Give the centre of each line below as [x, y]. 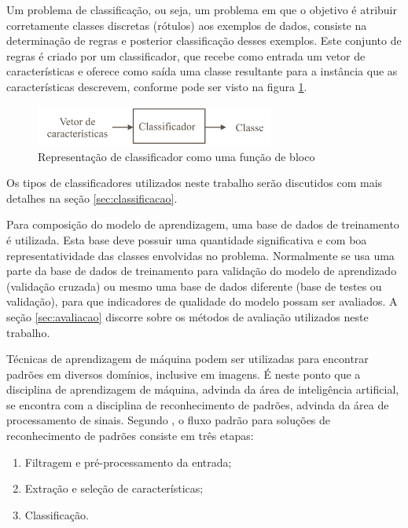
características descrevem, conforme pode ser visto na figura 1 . [157, 86]
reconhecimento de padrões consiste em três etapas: [130, 436]
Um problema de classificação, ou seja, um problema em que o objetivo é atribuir [202, 9]
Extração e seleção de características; [114, 488]
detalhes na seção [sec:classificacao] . [92, 198]
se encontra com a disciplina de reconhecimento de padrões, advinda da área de [198, 404]
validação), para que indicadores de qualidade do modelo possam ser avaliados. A [202, 301]
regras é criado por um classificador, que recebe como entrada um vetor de [186, 55]
